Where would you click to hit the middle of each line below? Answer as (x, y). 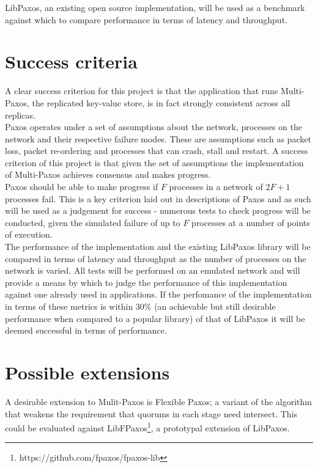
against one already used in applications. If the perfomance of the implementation (158, 294)
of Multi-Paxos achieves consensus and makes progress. (108, 174)
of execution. (29, 234)
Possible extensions (87, 372)
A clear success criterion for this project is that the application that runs (142, 91)
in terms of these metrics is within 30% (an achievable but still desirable (140, 306)
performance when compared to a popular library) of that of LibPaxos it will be (155, 318)
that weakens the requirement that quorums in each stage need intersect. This (151, 413)
